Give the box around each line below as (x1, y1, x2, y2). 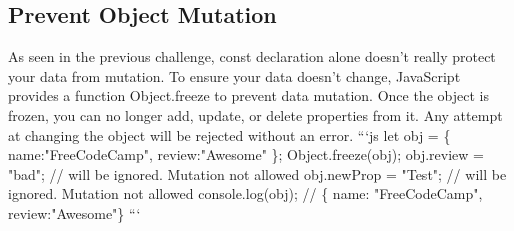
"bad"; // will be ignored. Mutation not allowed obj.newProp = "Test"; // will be (8, 163, 507, 184)
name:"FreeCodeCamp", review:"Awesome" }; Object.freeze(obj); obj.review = (8, 144, 484, 165)
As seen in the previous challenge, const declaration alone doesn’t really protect (8, 46, 496, 67)
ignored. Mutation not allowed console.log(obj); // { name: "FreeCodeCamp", (8, 183, 483, 204)
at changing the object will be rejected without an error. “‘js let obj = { (8, 124, 451, 145)
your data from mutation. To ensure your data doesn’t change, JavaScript (8, 65, 461, 86)
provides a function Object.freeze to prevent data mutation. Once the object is (8, 85, 489, 106)
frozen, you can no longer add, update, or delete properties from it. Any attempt (8, 104, 503, 125)
